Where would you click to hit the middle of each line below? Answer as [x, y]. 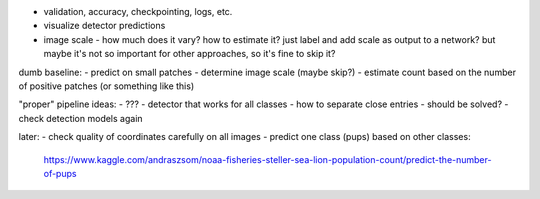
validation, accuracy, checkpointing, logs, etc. [138, 11]
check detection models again [81, 118]
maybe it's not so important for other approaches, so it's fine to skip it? [189, 54]
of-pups [60, 173]
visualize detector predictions [104, 26]
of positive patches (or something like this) [106, 86]
